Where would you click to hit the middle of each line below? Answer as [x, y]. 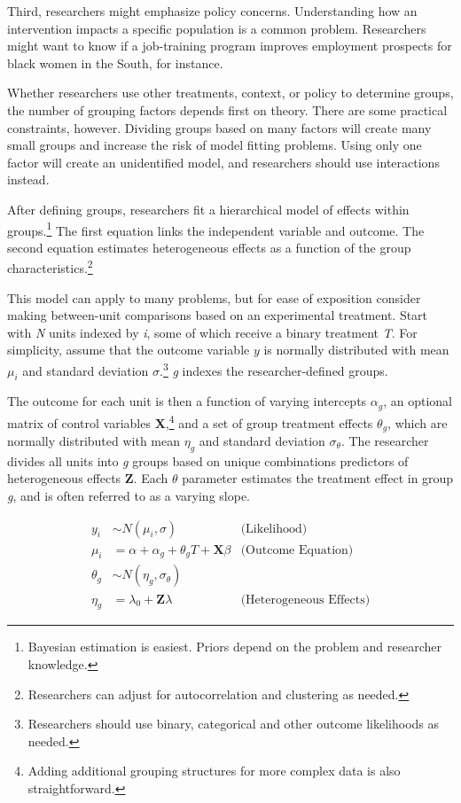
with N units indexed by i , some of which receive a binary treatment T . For [212, 332]
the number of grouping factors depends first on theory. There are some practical [227, 109]
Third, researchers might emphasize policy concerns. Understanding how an [212, 11]
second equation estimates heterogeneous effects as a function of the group [209, 247]
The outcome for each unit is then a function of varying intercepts [187, 401]
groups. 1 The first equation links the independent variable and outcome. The [216, 229]
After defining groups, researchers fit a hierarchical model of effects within [208, 209]
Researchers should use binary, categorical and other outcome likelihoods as [234, 724]
